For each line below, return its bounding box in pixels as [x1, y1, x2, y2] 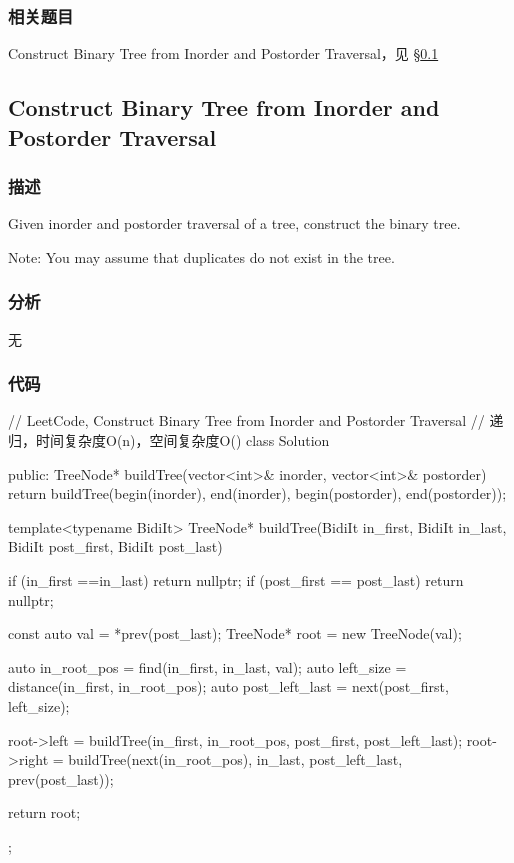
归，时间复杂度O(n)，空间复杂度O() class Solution [8, 430, 330, 451]
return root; [8, 802, 81, 823]
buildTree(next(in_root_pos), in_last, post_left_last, [68, 749, 403, 770]
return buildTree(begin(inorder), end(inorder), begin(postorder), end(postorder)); [8, 483, 507, 504]
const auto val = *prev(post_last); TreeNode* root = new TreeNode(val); [8, 623, 462, 644]
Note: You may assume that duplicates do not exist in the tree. [8, 246, 395, 267]
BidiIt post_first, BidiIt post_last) [8, 536, 223, 557]
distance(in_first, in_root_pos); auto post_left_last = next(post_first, [8, 676, 449, 697]
